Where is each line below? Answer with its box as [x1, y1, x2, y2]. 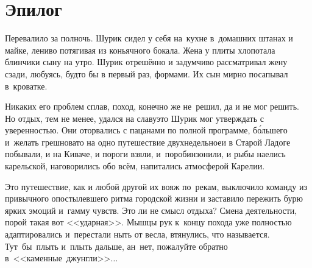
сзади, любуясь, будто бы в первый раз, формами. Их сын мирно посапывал [5, 67, 288, 80]
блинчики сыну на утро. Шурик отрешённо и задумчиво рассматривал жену [5, 55, 288, 68]
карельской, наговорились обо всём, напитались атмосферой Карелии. [5, 160, 265, 172]
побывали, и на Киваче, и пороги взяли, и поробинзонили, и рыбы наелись [5, 147, 286, 160]
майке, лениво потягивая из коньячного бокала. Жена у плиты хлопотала [5, 43, 275, 56]
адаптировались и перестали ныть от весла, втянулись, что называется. [5, 228, 270, 241]
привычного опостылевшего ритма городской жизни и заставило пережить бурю [5, 192, 303, 205]
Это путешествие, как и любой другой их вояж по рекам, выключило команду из [5, 180, 307, 192]
